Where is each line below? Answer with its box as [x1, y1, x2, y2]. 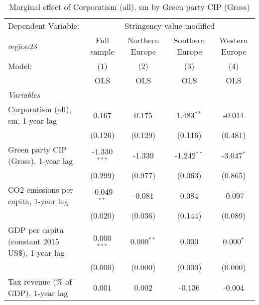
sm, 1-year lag [8, 115, 57, 126]
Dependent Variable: [8, 20, 79, 31]
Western [219, 34, 248, 46]
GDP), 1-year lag [8, 287, 68, 299]
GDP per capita [8, 224, 64, 235]
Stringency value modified [125, 20, 215, 31]
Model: [8, 60, 32, 72]
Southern [173, 34, 205, 46]
